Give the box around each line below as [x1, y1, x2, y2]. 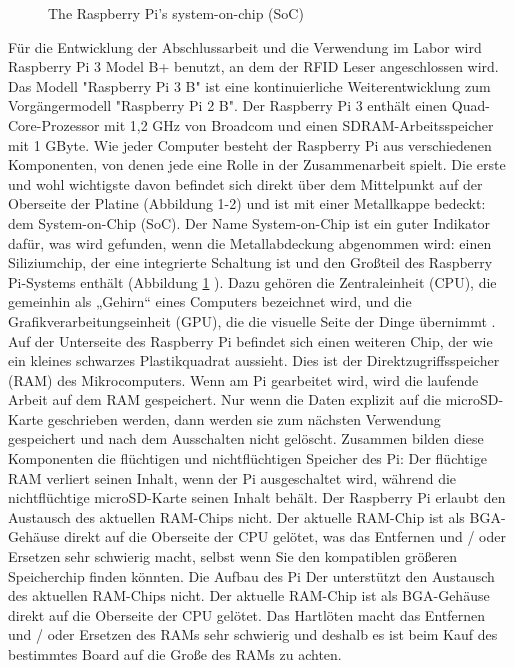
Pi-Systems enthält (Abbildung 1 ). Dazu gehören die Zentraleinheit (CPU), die [8, 271, 497, 292]
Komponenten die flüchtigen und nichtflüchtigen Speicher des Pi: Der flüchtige [8, 448, 487, 469]
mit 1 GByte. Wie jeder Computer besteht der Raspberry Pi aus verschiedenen [8, 134, 492, 155]
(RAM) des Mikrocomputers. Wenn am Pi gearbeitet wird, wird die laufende [8, 369, 479, 390]
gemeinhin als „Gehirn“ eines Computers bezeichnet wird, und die [8, 291, 412, 312]
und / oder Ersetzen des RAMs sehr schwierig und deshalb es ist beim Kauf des [8, 624, 498, 645]
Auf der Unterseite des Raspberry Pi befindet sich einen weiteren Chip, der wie [8, 330, 493, 351]
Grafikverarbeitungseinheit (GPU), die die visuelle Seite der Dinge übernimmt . [8, 310, 496, 331]
